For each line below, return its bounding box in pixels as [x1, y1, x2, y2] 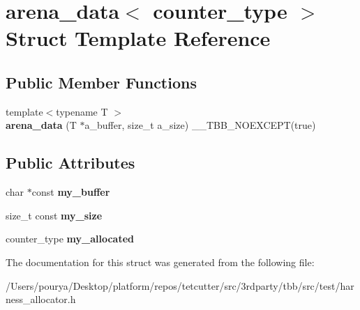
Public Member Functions [6, 71, 197, 93]
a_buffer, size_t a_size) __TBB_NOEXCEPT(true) [84, 118, 316, 132]
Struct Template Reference [6, 24, 271, 52]
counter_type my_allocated [6, 231, 134, 246]
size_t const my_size [6, 208, 103, 222]
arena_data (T [6, 118, 77, 132]
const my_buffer [31, 185, 110, 199]
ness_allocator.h [6, 292, 76, 307]
